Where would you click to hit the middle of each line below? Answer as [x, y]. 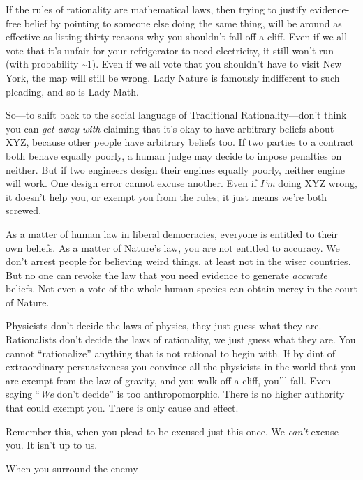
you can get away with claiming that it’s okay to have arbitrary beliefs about [170, 128]
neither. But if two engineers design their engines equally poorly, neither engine [175, 169]
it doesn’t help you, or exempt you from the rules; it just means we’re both [166, 196]
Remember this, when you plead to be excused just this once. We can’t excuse [172, 431]
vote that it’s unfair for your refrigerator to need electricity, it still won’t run [170, 50]
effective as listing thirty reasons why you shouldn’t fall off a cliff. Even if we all [177, 37]
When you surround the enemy [72, 468]
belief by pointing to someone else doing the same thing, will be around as [183, 23]
